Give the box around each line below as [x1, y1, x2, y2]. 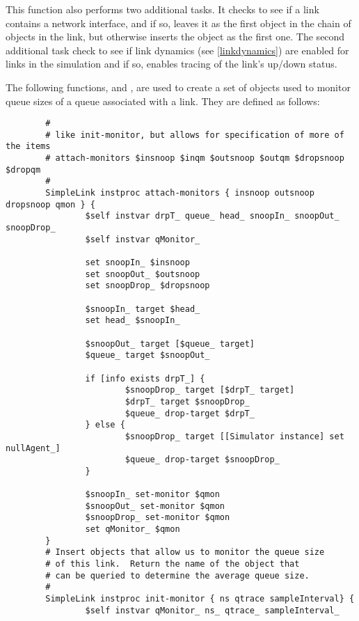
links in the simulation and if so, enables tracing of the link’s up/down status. [6, 56, 337, 71]
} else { [85, 420, 125, 430]
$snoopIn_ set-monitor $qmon [85, 489, 220, 500]
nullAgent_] [6, 443, 61, 453]
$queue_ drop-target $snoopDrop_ [125, 455, 280, 465]
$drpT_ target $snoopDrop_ [125, 396, 250, 407]
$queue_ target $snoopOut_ [85, 350, 210, 361]
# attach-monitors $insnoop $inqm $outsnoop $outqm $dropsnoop [45, 153, 344, 164]
